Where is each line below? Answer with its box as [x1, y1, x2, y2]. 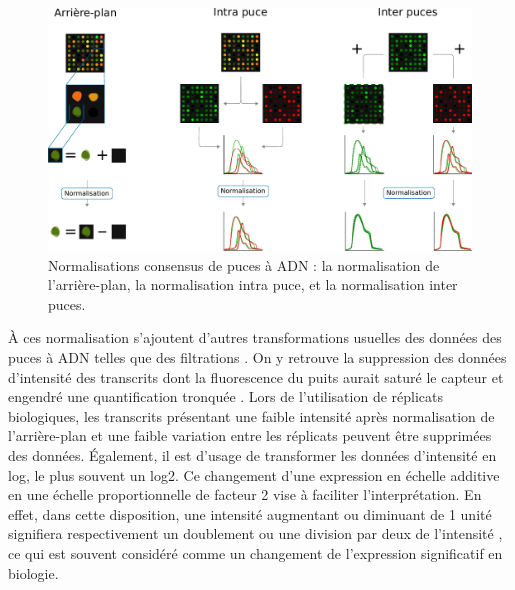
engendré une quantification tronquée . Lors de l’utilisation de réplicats [8, 386, 444, 407]
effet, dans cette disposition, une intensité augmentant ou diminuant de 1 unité [8, 503, 492, 524]
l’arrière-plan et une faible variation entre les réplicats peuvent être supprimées [8, 425, 492, 446]
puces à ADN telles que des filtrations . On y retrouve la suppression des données [8, 347, 507, 368]
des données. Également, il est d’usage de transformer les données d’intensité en [8, 444, 497, 465]
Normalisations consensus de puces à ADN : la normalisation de [48, 254, 440, 275]
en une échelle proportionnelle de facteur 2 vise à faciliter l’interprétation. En [8, 484, 482, 505]
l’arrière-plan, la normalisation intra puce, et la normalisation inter [48, 274, 458, 295]
